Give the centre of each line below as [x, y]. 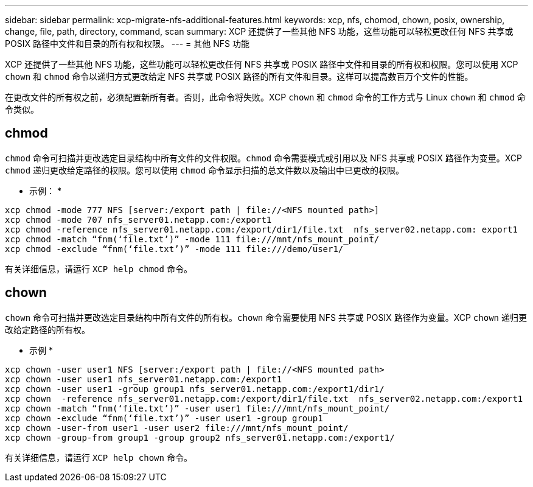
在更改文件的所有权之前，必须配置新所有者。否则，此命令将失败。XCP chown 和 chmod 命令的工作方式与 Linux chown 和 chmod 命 [265, 97]
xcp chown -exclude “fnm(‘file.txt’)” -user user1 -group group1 [164, 418]
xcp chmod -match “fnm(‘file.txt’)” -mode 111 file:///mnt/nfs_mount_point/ [192, 239]
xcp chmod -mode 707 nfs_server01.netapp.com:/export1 [138, 219]
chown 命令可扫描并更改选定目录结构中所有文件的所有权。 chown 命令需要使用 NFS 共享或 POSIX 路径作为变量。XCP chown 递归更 [266, 317]
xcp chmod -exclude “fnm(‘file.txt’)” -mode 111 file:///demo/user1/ [174, 249]
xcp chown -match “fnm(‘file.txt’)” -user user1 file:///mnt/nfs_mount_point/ [197, 408]
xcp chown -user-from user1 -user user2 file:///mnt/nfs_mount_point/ [177, 428]
